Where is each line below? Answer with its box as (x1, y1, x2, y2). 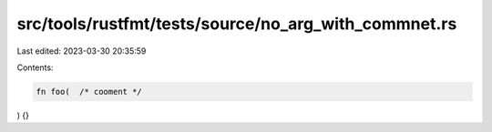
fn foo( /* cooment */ (36, 86, 143, 96)
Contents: (16, 62, 54, 73)
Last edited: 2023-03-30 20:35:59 (16, 46, 147, 56)
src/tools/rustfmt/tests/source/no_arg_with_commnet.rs (16, 14, 457, 34)
